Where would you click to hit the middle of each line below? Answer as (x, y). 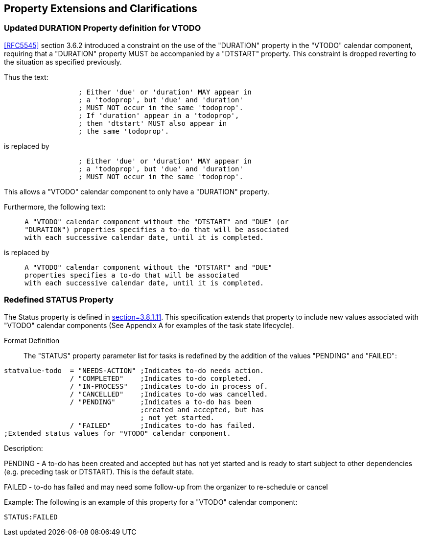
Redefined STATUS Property (59, 300)
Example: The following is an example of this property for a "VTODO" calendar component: (151, 502)
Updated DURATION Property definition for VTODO (103, 28)
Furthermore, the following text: (55, 207)
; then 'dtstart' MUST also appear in (152, 123)
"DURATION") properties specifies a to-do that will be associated (157, 229)
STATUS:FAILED (31, 517)
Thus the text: (26, 77)
